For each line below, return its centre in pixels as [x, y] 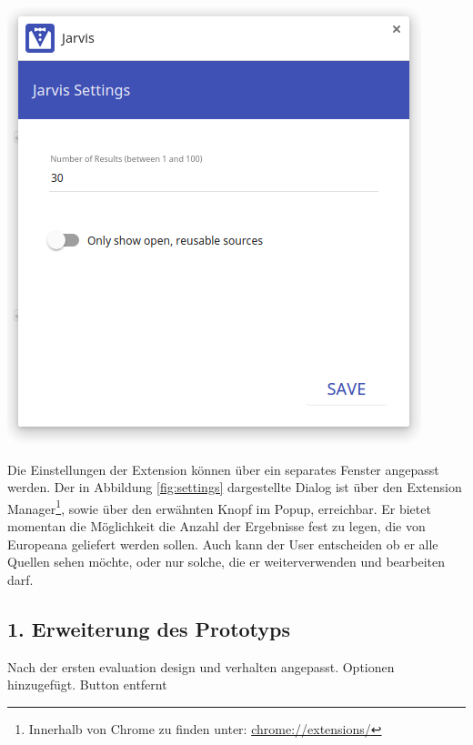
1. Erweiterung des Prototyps [149, 628]
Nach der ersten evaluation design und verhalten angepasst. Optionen [201, 666]
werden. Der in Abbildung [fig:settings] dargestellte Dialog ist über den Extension [235, 487]
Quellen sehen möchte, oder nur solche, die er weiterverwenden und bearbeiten [226, 562]
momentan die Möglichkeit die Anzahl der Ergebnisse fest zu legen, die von [216, 526]
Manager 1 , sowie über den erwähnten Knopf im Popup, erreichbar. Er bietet [219, 507]
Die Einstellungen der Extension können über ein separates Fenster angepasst [223, 469]
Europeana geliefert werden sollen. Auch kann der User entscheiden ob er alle [223, 544]
